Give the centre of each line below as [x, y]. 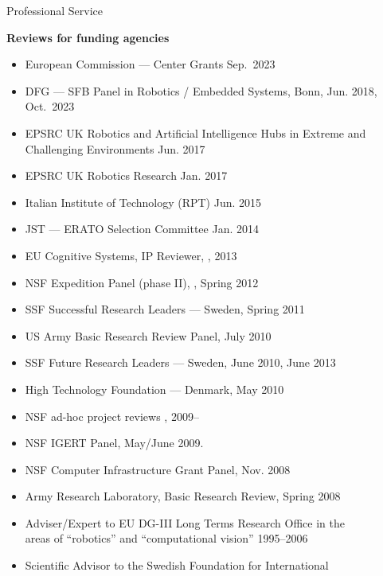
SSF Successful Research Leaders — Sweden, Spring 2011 [165, 309]
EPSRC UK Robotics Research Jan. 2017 [126, 175]
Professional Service [55, 10]
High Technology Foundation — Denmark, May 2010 [154, 389]
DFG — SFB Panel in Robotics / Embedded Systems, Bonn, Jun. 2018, [201, 90]
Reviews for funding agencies [88, 37]
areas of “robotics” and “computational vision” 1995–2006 [166, 538]
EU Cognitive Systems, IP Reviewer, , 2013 [131, 255]
